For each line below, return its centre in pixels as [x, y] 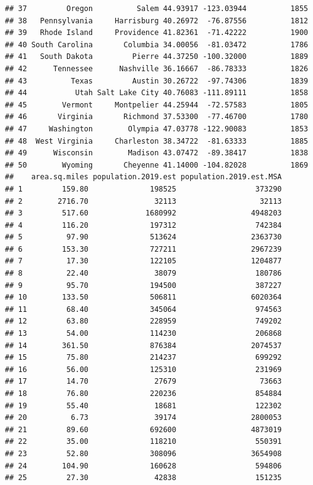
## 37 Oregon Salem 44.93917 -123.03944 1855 [156, 9]
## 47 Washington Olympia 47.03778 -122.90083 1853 [156, 129]
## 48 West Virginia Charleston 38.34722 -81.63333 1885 [156, 141]
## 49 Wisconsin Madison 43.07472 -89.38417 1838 [156, 153]
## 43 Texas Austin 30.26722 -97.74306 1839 [156, 81]
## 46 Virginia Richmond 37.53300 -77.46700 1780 [156, 117]
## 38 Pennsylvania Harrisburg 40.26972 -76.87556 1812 [156, 21]
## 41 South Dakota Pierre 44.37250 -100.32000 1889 [156, 57]
